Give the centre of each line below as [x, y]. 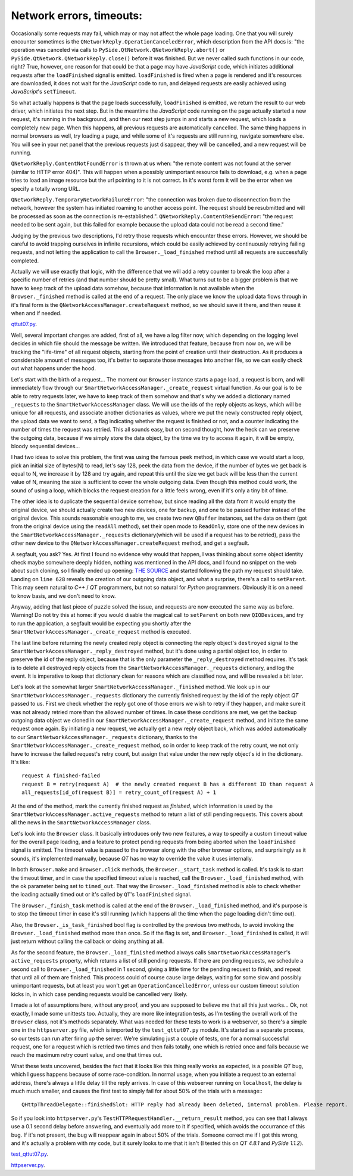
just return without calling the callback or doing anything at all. [87, 941]
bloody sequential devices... [46, 446]
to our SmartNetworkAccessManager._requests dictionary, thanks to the [104, 737]
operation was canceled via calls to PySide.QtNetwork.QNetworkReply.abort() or [118, 50]
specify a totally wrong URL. [46, 188]
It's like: [21, 762]
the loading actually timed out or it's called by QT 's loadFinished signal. [101, 895]
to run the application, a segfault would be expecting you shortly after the [101, 623]
